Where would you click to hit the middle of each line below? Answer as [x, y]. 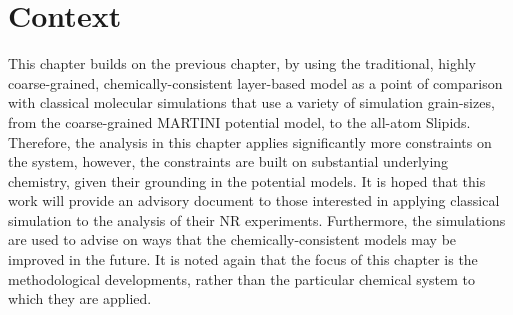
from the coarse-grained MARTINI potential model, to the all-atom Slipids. [239, 121]
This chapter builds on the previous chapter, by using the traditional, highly [242, 63]
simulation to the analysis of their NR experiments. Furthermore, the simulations [257, 219]
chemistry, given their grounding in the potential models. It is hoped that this [247, 180]
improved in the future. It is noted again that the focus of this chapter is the [243, 259]
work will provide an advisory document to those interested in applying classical [254, 200]
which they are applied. [80, 298]
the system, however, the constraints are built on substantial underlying [228, 161]
